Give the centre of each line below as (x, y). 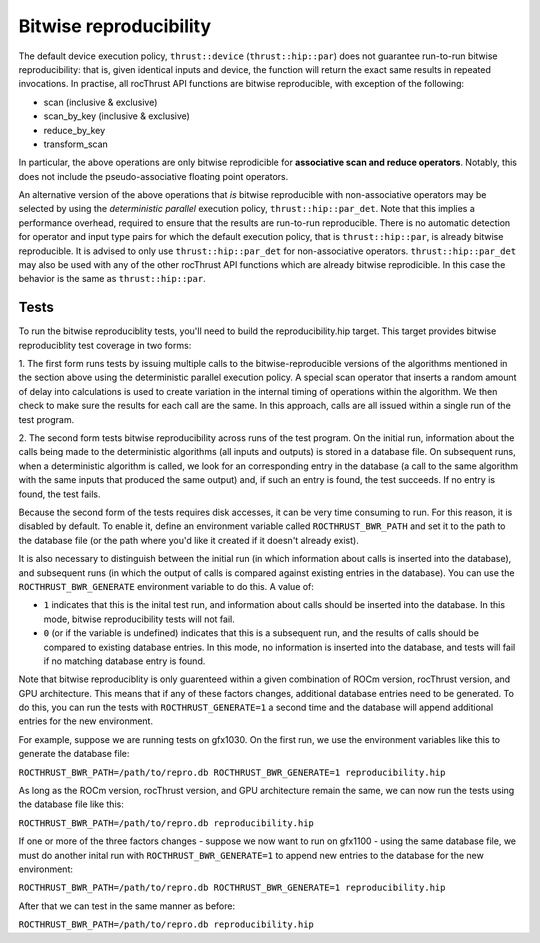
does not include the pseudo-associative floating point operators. (153, 176)
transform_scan (76, 144)
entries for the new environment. (86, 721)
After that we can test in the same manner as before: (126, 906)
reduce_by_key (74, 130)
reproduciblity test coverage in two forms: (105, 345)
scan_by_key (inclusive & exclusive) (116, 116)
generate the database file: (74, 754)
